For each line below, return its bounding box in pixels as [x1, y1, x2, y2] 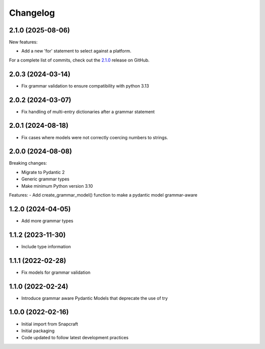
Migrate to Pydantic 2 [21, 169, 65, 175]
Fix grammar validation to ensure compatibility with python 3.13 [21, 83, 149, 88]
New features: [9, 39, 38, 45]
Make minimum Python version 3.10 [21, 183, 93, 189]
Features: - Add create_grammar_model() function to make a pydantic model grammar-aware [9, 192, 198, 198]
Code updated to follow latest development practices [21, 335, 129, 341]
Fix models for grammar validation [21, 269, 91, 275]
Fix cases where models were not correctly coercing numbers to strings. [21, 134, 168, 140]
